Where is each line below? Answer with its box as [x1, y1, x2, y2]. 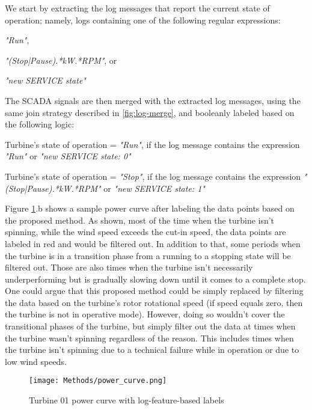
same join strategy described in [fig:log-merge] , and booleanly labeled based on [5, 106, 295, 118]
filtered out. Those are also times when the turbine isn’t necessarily [5, 261, 253, 274]
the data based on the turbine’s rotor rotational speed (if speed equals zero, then [5, 296, 303, 308]
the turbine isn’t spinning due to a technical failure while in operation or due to [5, 343, 299, 356]
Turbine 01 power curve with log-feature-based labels [29, 394, 224, 406]
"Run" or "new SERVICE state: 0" [5, 150, 131, 162]
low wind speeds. [5, 355, 67, 367]
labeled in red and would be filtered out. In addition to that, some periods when [5, 237, 301, 249]
